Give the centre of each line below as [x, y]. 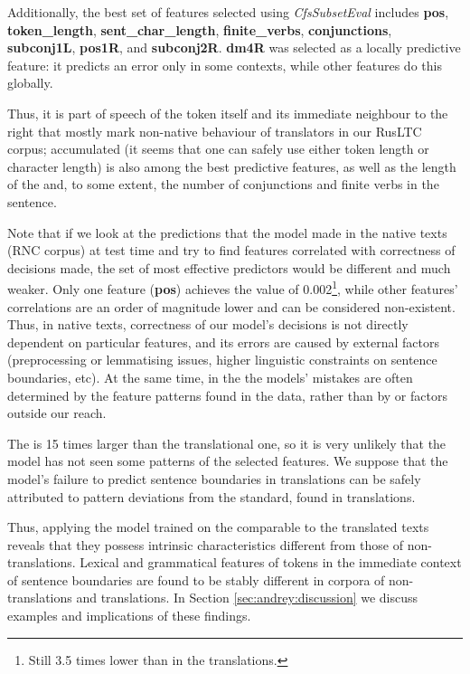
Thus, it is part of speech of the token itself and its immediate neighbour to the [228, 113]
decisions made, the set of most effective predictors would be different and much [229, 267]
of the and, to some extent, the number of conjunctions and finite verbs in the [223, 184]
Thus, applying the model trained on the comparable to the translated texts [218, 527]
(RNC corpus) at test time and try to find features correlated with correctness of [231, 250]
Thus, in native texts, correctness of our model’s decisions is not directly [208, 324]
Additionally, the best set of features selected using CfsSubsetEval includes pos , [228, 12]
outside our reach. [57, 413]
